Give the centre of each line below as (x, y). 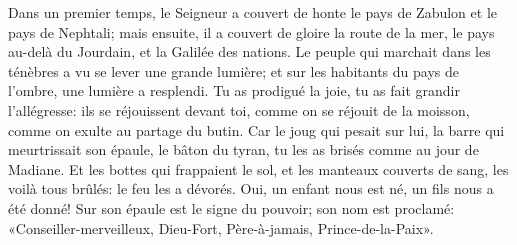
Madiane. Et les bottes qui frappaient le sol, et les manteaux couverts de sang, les (258, 168)
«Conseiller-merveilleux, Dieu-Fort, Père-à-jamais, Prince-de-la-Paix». (221, 227)
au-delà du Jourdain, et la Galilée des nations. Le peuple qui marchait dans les (249, 51)
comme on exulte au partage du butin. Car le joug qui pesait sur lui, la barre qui (256, 129)
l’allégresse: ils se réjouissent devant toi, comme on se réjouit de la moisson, (239, 109)
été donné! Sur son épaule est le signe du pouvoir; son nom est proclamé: (231, 207)
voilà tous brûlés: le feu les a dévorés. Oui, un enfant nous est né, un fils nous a (251, 188)
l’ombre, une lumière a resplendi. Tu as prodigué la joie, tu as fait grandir (234, 90)
